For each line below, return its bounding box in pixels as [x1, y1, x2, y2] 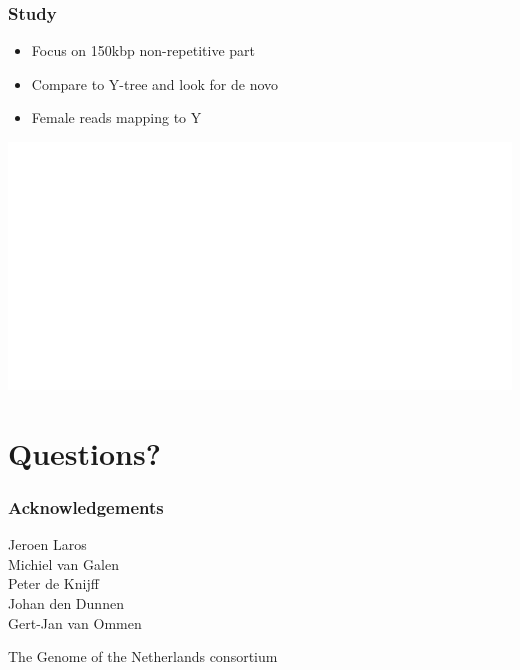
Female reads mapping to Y [31, 107, 202, 128]
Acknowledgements [8, 494, 164, 519]
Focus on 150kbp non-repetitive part [31, 40, 256, 61]
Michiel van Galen [8, 553, 119, 574]
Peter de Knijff [8, 573, 99, 594]
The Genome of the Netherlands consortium [8, 646, 278, 667]
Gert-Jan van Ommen [8, 612, 142, 633]
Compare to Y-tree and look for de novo [31, 73, 279, 94]
